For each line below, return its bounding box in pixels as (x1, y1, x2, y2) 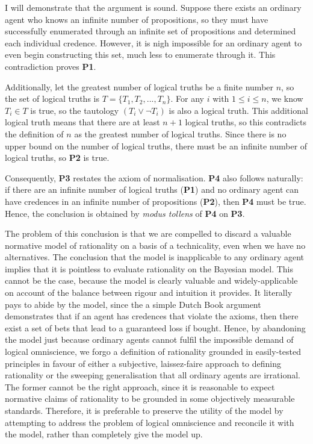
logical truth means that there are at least (5, 116, 160, 128)
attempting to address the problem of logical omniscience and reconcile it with (5, 416, 294, 428)
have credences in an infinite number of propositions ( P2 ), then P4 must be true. (5, 195, 306, 207)
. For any (170, 92, 204, 105)
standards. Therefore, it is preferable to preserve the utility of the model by (5, 404, 284, 416)
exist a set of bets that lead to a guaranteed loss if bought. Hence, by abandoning (5, 321, 306, 334)
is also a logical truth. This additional (169, 104, 308, 116)
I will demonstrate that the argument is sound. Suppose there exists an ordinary (5, 1, 302, 13)
